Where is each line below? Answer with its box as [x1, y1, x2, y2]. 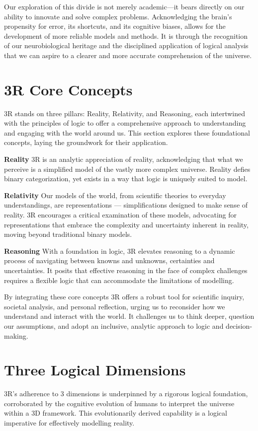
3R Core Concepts [4, 79, 133, 99]
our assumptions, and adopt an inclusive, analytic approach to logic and [4, 320, 224, 331]
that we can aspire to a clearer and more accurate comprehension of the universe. [4, 50, 252, 60]
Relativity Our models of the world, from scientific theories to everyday [4, 190, 226, 200]
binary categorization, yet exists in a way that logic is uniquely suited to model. [4, 173, 248, 184]
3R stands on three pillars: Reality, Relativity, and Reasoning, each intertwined [4, 108, 245, 118]
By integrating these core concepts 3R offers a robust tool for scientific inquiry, [4, 291, 245, 302]
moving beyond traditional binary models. [4, 229, 132, 239]
